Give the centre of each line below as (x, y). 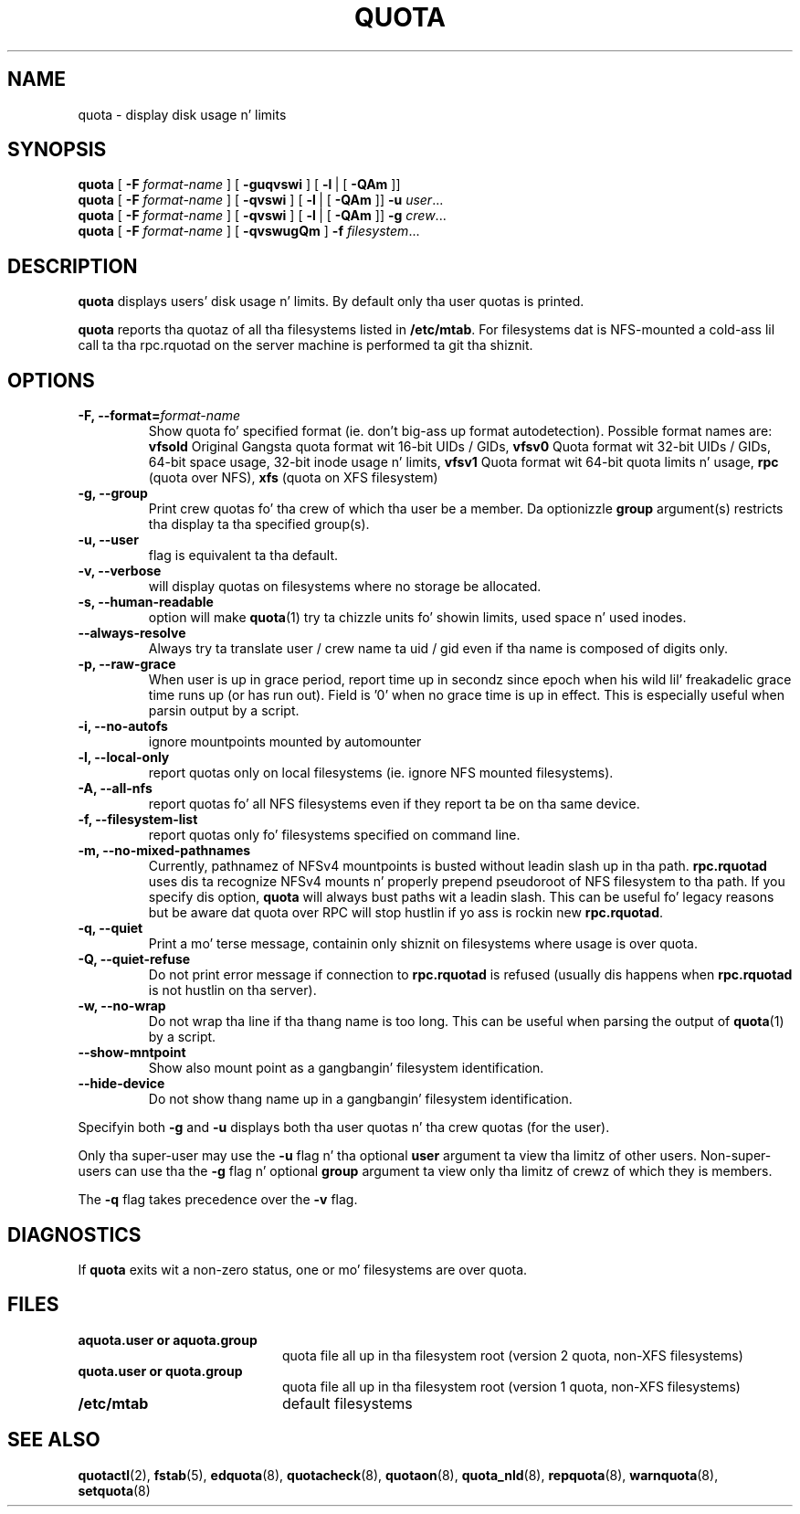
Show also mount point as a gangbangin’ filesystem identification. (346, 1068)
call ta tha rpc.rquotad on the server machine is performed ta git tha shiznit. (305, 345)
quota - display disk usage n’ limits (182, 114)
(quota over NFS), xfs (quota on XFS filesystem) (293, 478)
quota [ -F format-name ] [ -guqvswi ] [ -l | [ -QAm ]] (239, 185)
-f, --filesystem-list (138, 820)
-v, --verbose (120, 571)
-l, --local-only (124, 757)
